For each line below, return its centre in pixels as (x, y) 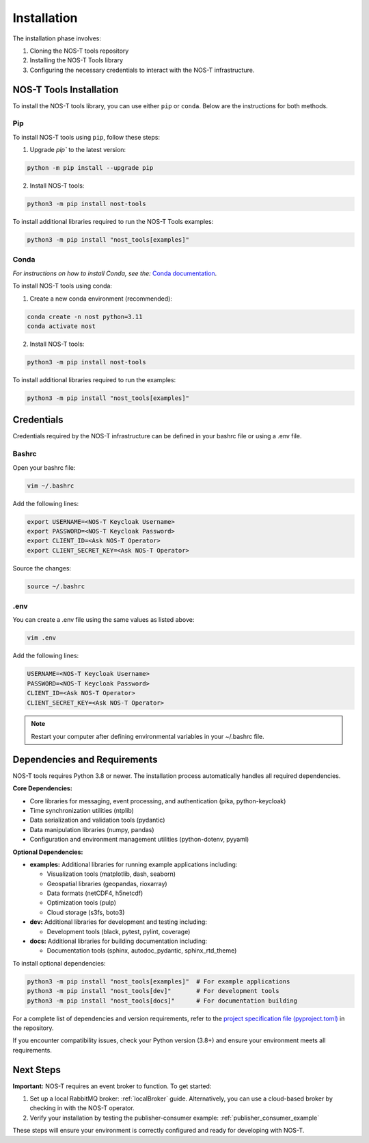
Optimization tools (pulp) (81, 903)
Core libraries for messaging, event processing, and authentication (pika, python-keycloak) (158, 801)
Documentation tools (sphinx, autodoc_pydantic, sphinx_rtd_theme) (142, 951)
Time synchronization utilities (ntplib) (82, 810)
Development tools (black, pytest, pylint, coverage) (119, 931)
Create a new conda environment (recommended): (101, 299)
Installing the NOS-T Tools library (76, 60)
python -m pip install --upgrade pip (90, 168)
